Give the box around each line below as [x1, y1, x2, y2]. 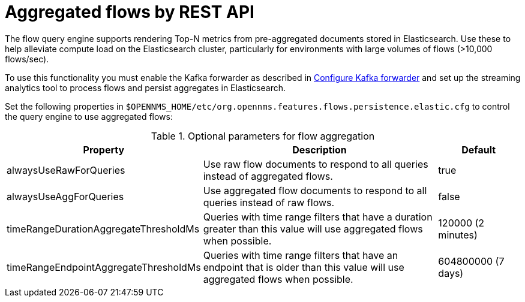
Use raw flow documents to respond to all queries [203, 158, 428, 170]
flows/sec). [5, 53, 49, 64]
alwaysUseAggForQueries [7, 190, 124, 203]
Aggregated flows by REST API [5, 2, 254, 22]
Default [461, 143, 496, 156]
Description [292, 143, 347, 156]
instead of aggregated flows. [203, 170, 333, 182]
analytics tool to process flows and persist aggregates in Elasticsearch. [5, 82, 286, 93]
